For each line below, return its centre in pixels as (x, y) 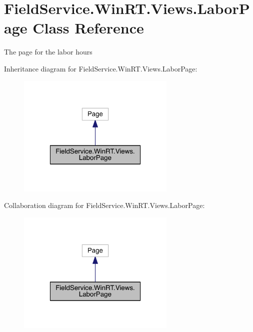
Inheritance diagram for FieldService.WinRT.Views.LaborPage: (101, 68)
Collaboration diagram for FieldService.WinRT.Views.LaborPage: (104, 205)
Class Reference (88, 28)
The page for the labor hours (48, 52)
